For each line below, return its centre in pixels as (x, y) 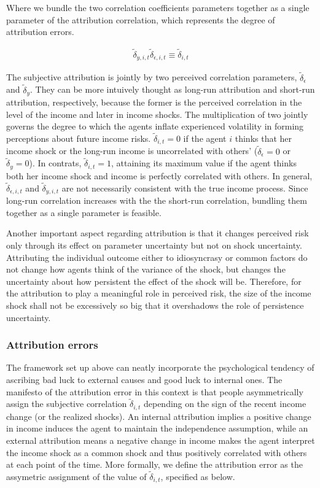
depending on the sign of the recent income (225, 404)
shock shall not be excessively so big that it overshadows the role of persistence (155, 305)
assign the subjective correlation (67, 404)
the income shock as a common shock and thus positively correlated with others (157, 452)
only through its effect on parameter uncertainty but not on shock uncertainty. (154, 245)
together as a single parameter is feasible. (84, 212)
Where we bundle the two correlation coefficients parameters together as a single (158, 7)
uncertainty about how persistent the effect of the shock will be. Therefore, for (154, 281)
